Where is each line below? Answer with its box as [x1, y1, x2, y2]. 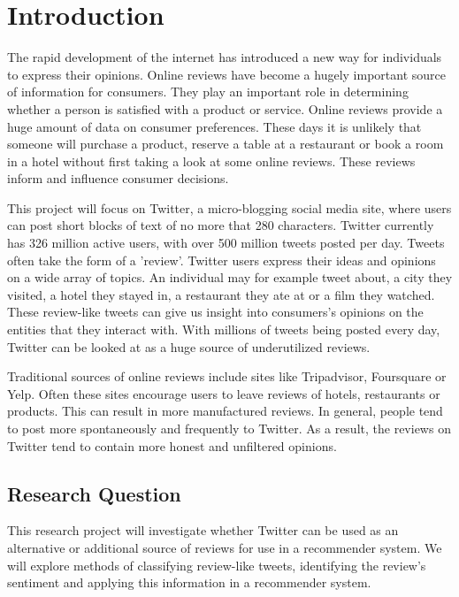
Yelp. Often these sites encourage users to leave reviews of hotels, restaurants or [7, 384, 440, 402]
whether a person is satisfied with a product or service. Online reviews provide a [7, 99, 443, 118]
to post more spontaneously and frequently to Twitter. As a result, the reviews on [7, 419, 451, 437]
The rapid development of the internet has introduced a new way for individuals [7, 48, 442, 66]
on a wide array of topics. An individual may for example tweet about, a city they [7, 268, 453, 287]
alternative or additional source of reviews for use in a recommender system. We [7, 538, 442, 556]
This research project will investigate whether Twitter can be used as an [7, 521, 399, 540]
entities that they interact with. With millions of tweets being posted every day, [7, 320, 440, 339]
